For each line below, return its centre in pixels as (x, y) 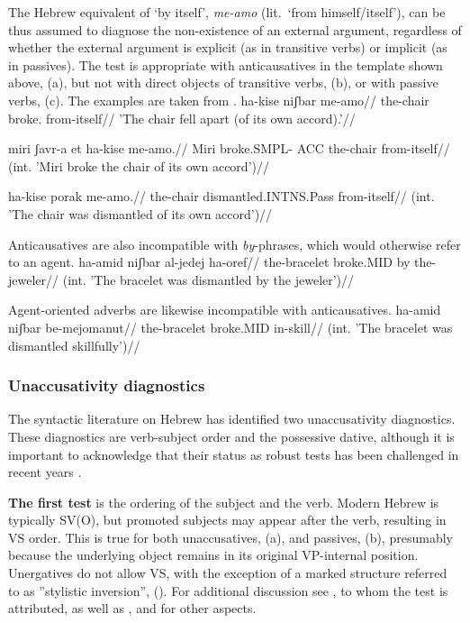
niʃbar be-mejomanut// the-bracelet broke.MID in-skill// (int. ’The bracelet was (230, 327)
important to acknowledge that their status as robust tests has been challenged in (234, 454)
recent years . (45, 472)
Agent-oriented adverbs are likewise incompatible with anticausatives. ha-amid (225, 310)
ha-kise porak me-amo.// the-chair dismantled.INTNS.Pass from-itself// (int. (221, 196)
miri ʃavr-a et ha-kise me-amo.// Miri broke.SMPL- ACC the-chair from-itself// (229, 148)
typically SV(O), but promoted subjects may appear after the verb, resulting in (227, 520)
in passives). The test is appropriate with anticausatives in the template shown (226, 64)
